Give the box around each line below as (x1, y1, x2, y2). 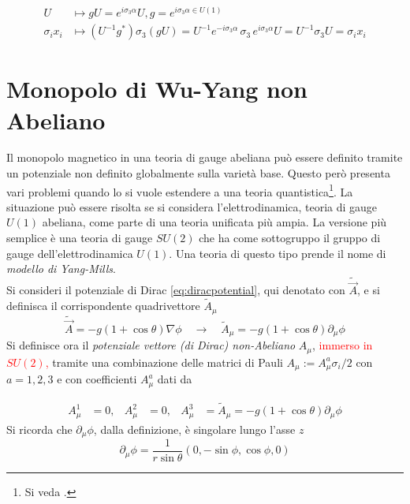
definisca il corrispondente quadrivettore (6, 297, 200, 314)
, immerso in (312, 337, 373, 353)
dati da (157, 371, 192, 387)
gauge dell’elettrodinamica (6, 245, 133, 261)
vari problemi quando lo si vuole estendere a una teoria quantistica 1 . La (6, 181, 353, 200)
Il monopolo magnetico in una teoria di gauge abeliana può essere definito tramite (6, 149, 403, 166)
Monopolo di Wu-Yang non (6, 73, 307, 105)
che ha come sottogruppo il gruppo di (199, 230, 381, 246)
